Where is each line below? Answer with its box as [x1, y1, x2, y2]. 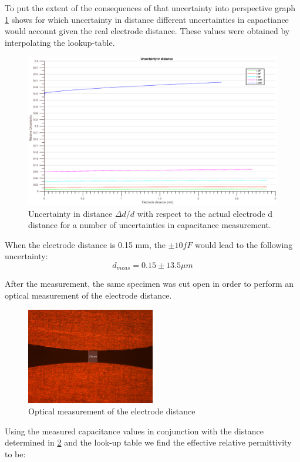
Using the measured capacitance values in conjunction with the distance [5, 424, 264, 437]
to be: [5, 447, 26, 460]
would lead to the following [195, 238, 293, 250]
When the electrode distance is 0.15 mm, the [5, 238, 166, 250]
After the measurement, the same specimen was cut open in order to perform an [5, 277, 294, 290]
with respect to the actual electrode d [137, 207, 273, 219]
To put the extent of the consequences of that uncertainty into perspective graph [5, 2, 296, 14]
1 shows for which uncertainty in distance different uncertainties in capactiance [5, 13, 289, 25]
